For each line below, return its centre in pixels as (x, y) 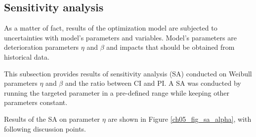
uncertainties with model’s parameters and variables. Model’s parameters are (120, 37)
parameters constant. (36, 102)
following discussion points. (45, 128)
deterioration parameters (42, 47)
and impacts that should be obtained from (171, 47)
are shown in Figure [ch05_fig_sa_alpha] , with (180, 119)
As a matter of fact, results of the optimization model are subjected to (111, 28)
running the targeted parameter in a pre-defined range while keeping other (117, 92)
